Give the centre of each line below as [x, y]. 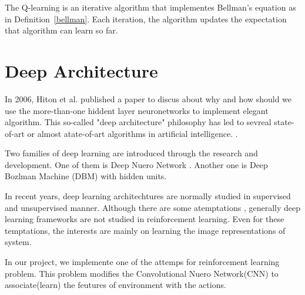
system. [18, 242]
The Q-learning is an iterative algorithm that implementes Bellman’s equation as [150, 7]
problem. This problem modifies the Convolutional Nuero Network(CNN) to [142, 273]
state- [284, 122]
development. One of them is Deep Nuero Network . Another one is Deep [136, 164]
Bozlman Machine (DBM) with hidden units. [86, 176]
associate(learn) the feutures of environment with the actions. [115, 285]
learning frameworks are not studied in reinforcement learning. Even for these [145, 219]
